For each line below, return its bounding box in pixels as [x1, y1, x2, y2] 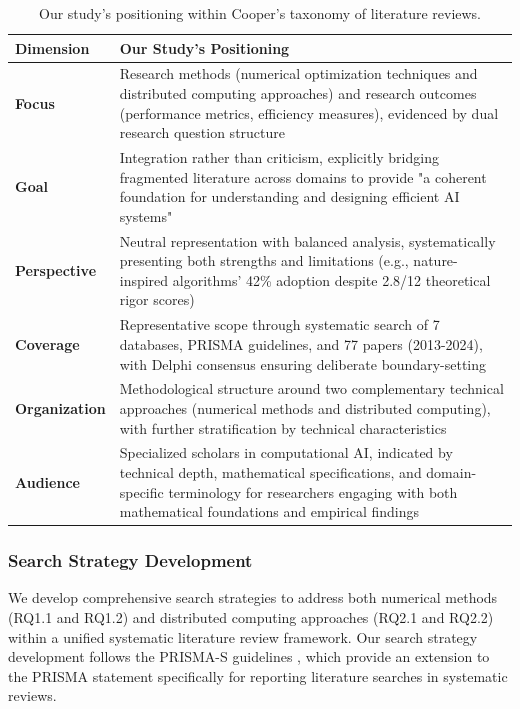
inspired [119, 269, 169, 290]
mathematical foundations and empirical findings [119, 501, 420, 522]
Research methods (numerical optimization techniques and [119, 63, 478, 84]
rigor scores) [119, 289, 195, 310]
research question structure [119, 122, 286, 143]
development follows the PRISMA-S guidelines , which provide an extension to [8, 646, 490, 667]
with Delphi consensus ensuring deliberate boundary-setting [119, 353, 487, 374]
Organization [15, 397, 106, 418]
